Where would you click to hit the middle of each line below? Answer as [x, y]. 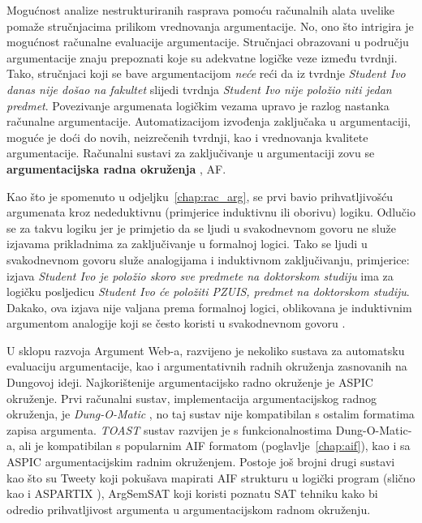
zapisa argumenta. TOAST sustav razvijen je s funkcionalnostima [170, 429]
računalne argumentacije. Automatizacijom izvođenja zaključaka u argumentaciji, [209, 121]
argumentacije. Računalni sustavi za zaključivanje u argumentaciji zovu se [191, 153]
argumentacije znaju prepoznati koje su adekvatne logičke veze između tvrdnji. [202, 57]
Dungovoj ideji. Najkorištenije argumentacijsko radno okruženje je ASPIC [190, 382]
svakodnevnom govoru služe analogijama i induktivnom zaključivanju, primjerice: [208, 259]
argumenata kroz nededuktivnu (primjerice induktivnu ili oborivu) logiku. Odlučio [211, 212]
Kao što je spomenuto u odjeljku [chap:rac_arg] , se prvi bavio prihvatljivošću [200, 196]
